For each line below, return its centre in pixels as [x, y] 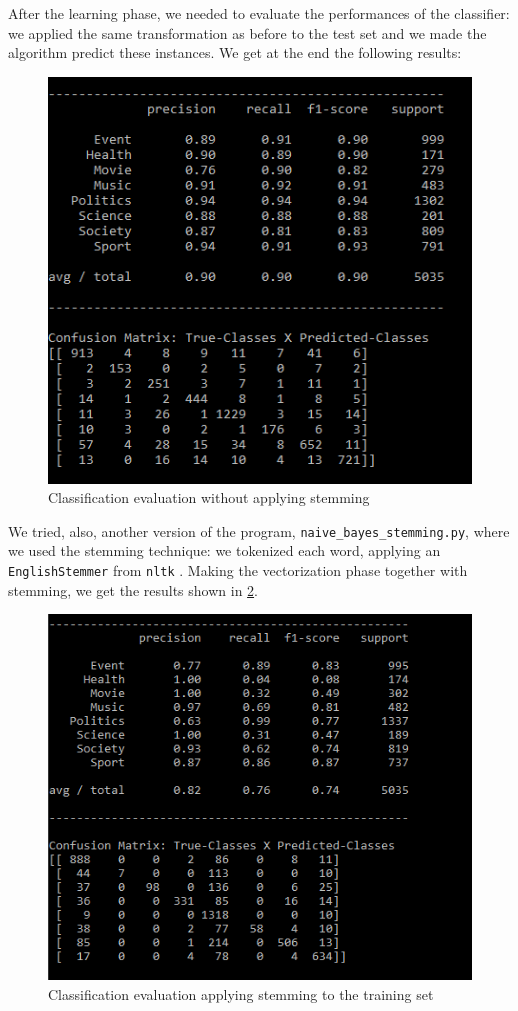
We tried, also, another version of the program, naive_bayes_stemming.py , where [259, 530]
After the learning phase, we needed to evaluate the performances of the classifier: [259, 13]
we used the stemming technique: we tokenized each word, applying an [224, 550]
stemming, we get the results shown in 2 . [133, 589]
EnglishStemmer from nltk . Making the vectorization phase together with [238, 570]
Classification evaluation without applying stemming [209, 497]
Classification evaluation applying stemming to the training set [241, 993]
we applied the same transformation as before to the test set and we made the [247, 32]
